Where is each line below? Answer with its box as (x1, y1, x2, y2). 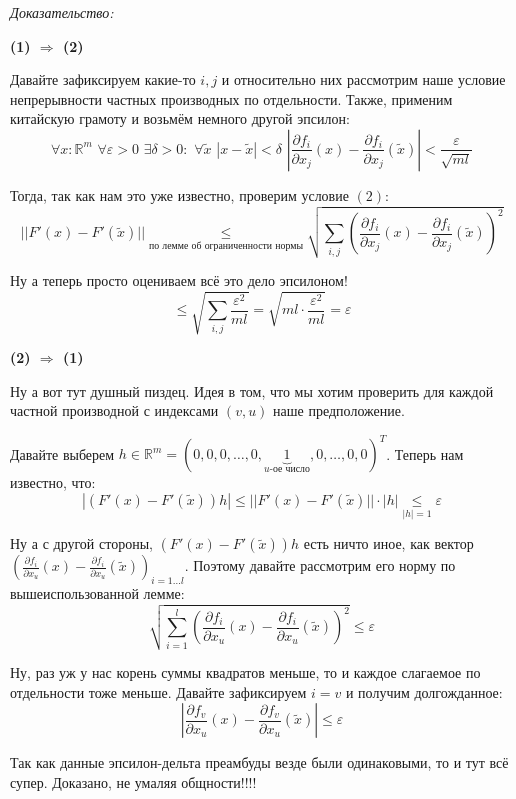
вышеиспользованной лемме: (10, 583, 185, 604)
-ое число (269, 464, 310, 475)
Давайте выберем (10, 443, 115, 464)
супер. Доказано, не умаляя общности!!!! (10, 771, 257, 792)
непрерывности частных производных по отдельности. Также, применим (10, 88, 453, 109)
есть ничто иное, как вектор (303, 533, 474, 554)
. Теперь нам (386, 443, 464, 464)
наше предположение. (273, 400, 405, 421)
